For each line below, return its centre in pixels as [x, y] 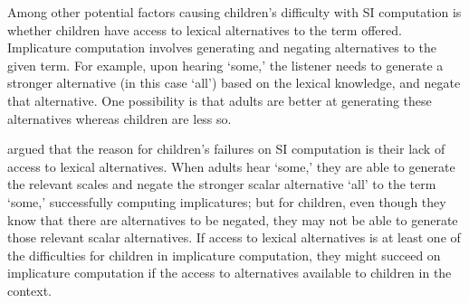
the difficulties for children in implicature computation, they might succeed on [224, 255]
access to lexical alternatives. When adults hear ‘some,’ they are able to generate [231, 166]
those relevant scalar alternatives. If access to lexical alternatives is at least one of [234, 237]
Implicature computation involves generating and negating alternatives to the [222, 47]
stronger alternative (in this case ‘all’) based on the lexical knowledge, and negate [234, 83]
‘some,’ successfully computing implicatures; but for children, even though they [227, 201]
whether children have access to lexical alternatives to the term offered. [205, 29]
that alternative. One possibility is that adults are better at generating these [220, 100]
